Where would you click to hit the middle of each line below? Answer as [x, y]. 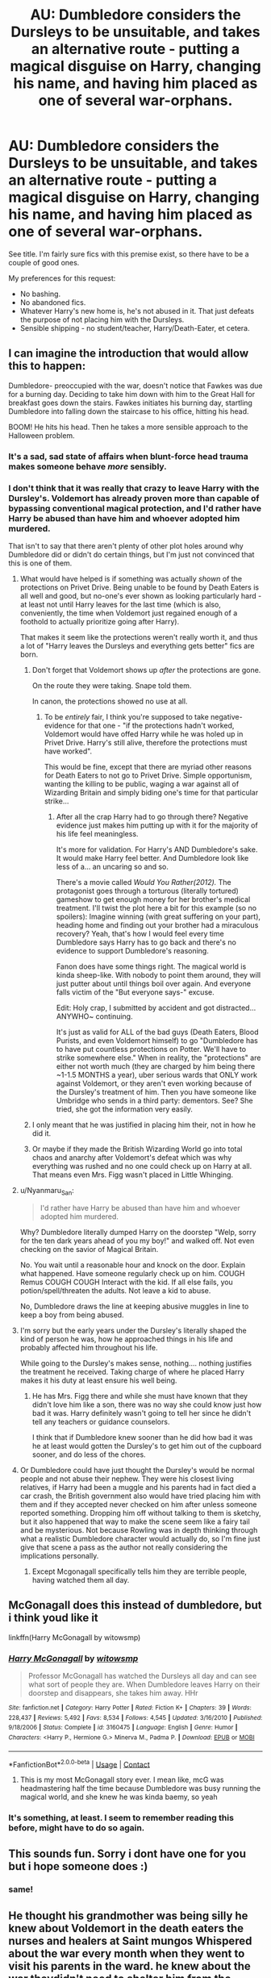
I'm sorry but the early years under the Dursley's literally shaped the [133, 1330]
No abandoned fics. [53, 302]
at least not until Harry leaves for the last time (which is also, [121, 604]
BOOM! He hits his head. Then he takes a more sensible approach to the [128, 427]
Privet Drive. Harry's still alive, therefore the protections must [146, 742]
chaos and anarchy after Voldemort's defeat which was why [132, 1157]
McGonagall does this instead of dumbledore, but [135, 1606]
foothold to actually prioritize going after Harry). [100, 621]
